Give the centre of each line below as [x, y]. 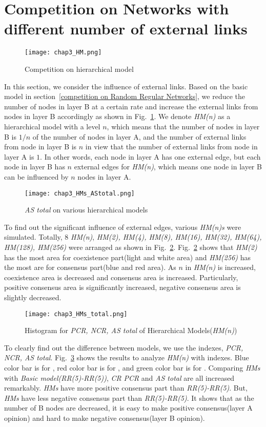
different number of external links [126, 28]
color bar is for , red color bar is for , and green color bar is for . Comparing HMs [132, 367]
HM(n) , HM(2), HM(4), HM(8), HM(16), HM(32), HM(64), [166, 237]
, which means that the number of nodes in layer [183, 126]
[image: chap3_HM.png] [63, 53]
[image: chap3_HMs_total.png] [76, 314]
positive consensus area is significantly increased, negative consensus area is [122, 287]
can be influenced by [36, 176]
